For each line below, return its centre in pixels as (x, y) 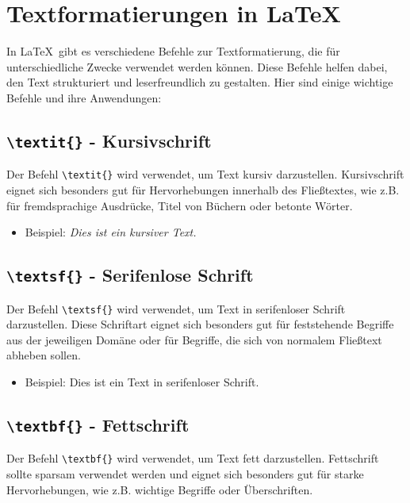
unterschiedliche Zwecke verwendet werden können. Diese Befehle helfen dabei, (197, 66)
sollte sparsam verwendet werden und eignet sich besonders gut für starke (185, 473)
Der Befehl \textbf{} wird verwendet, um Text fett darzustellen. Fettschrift (193, 458)
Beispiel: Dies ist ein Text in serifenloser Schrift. (142, 381)
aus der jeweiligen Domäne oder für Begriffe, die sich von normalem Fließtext (194, 339)
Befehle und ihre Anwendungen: (84, 97)
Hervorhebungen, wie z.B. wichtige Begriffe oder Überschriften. (160, 489)
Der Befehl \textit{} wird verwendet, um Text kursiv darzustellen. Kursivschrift (205, 174)
